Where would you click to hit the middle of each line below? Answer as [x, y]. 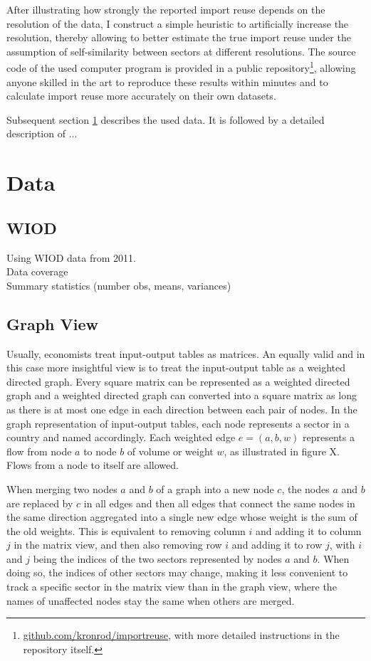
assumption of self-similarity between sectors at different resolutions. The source [181, 51]
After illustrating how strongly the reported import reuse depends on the [166, 9]
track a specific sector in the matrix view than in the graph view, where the [172, 587]
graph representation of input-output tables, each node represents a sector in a [178, 423]
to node [100, 451]
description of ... [42, 133]
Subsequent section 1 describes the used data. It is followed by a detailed [166, 119]
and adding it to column [309, 530]
